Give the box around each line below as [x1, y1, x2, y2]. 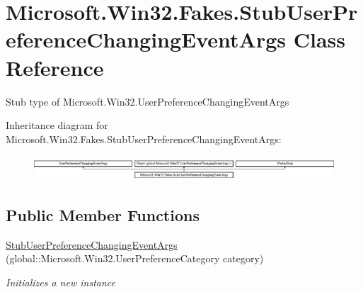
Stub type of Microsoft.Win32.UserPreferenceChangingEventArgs [6, 94, 289, 108]
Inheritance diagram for [6, 118, 108, 133]
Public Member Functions [6, 203, 200, 225]
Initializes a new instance [6, 274, 115, 289]
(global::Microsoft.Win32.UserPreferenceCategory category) [6, 251, 264, 266]
